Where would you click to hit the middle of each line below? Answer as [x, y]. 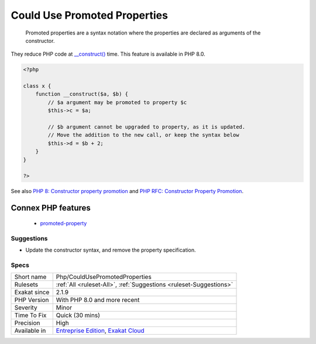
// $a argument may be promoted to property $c [117, 102]
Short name [30, 277]
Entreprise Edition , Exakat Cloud [100, 331]
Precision [27, 323]
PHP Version [32, 300]
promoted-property [63, 223]
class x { [37, 86]
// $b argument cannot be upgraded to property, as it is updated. [147, 127]
